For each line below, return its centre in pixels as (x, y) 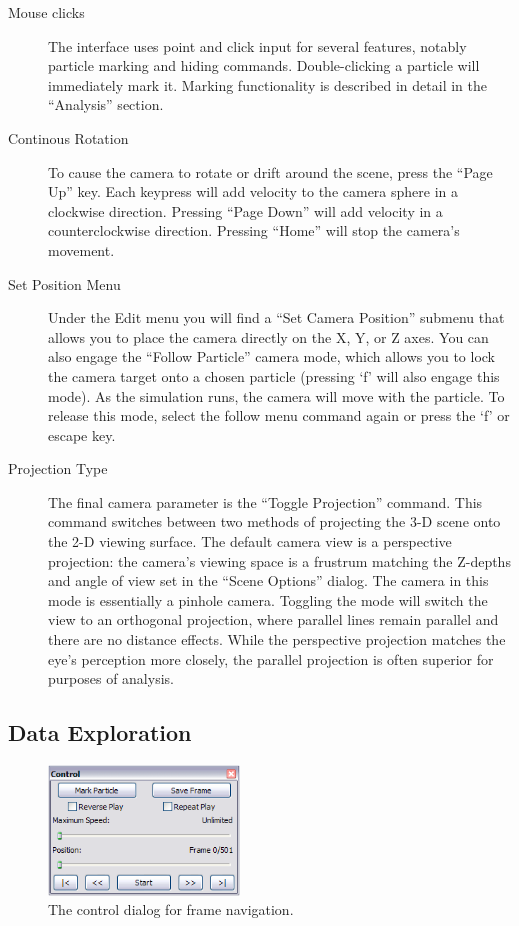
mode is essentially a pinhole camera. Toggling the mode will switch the (268, 599)
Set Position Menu (64, 283)
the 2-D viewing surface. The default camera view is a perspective (250, 541)
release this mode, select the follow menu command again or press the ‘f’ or (279, 415)
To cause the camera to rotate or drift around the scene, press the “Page (270, 171)
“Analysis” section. (106, 104)
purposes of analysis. (111, 678)
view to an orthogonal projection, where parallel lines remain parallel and (273, 619)
